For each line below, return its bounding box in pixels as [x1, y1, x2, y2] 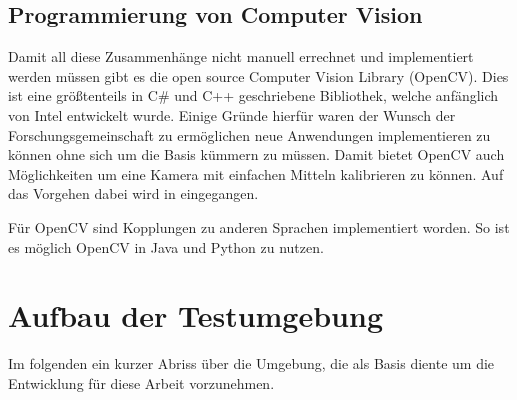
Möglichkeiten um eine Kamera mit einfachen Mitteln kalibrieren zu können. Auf [8, 163, 504, 184]
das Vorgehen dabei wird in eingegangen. [8, 183, 259, 204]
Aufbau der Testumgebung [8, 295, 384, 336]
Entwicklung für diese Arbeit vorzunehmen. [8, 372, 275, 393]
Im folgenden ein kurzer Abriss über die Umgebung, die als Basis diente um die [8, 353, 495, 374]
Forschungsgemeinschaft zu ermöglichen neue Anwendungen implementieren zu [8, 124, 491, 145]
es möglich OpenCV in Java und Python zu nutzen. [8, 236, 324, 257]
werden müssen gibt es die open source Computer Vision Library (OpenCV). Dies [8, 65, 509, 86]
